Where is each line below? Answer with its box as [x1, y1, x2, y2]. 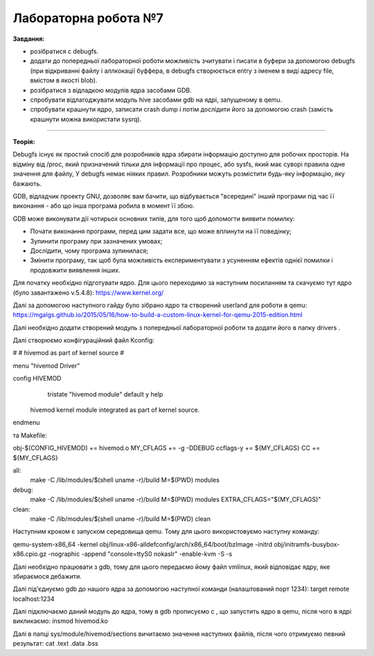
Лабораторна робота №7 [12, 10, 164, 26]
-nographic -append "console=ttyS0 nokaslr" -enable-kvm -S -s [48, 550, 233, 558]
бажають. [12, 179, 42, 188]
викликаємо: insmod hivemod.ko [12, 617, 109, 626]
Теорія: [12, 138, 35, 146]
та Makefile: [12, 431, 48, 439]
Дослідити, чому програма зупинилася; [30, 246, 149, 255]
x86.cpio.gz [12, 550, 47, 558]
